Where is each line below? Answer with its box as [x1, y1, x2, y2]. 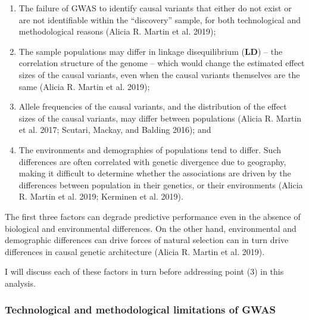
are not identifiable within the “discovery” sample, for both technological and [18, 13, 301, 26]
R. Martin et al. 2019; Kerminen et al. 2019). [18, 190, 183, 203]
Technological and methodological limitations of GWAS [5, 302, 276, 317]
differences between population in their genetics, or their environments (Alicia [18, 178, 303, 191]
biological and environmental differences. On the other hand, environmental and [5, 222, 296, 234]
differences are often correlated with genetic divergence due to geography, [18, 155, 286, 167]
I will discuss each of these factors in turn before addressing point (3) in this [5, 265, 284, 278]
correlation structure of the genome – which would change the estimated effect [18, 57, 305, 69]
